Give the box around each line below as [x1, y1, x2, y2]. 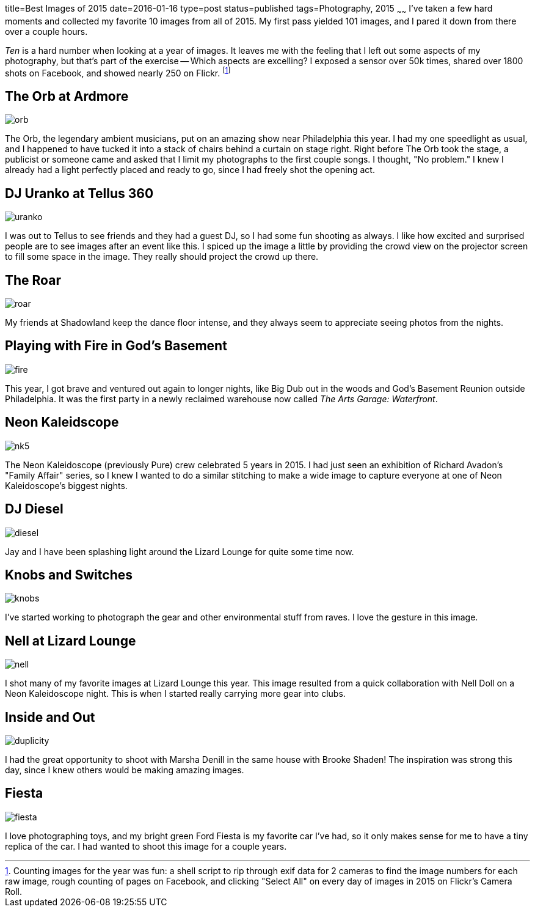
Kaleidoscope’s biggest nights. [5, 480, 128, 491]
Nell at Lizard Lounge [5, 633, 136, 649]
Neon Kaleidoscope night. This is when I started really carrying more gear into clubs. [5, 688, 346, 699]
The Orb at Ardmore [5, 88, 129, 104]
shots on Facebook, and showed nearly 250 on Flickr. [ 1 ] [5, 65, 231, 78]
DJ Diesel [5, 501, 64, 517]
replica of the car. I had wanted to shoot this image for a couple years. [5, 840, 287, 851]
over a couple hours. [5, 26, 88, 37]
